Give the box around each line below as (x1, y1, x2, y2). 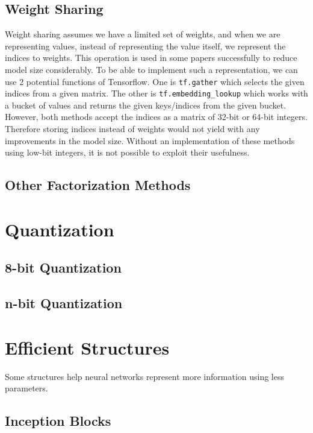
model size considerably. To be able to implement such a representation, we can (5, 63, 298, 75)
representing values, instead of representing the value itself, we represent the (5, 39, 286, 52)
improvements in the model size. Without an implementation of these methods (5, 134, 295, 147)
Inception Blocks (5, 411, 111, 430)
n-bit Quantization (5, 294, 123, 312)
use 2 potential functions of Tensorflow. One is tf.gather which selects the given (5, 75, 305, 87)
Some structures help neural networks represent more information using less (5, 370, 285, 382)
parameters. (5, 382, 48, 394)
